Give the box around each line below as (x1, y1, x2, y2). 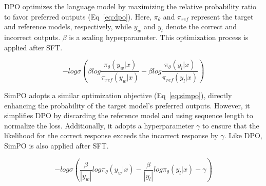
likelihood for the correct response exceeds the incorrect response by (4, 130, 218, 141)
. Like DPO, (224, 130, 262, 141)
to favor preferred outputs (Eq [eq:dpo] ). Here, (4, 11, 152, 22)
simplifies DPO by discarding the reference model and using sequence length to (4, 110, 253, 121)
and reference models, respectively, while (4, 21, 131, 32)
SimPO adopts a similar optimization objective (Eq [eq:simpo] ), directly (4, 90, 232, 101)
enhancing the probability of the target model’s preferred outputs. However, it (4, 100, 250, 110)
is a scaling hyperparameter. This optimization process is (69, 31, 249, 42)
